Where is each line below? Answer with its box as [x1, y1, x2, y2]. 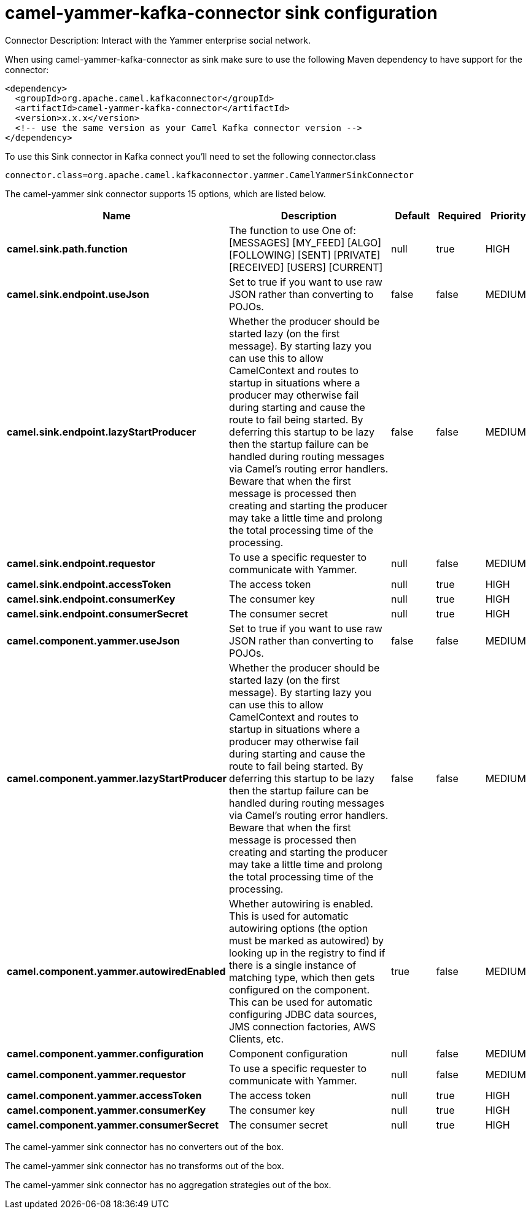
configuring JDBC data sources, [229, 1008, 377, 1020]
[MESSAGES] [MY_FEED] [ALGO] [229, 236, 382, 249]
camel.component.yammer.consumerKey [7, 1103, 206, 1116]
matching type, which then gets [229, 971, 375, 984]
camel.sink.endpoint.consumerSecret [7, 607, 188, 620]
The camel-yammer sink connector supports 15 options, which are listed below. [5, 188, 326, 199]
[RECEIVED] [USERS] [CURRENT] [229, 260, 383, 273]
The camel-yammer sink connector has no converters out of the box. [5, 1141, 284, 1152]
